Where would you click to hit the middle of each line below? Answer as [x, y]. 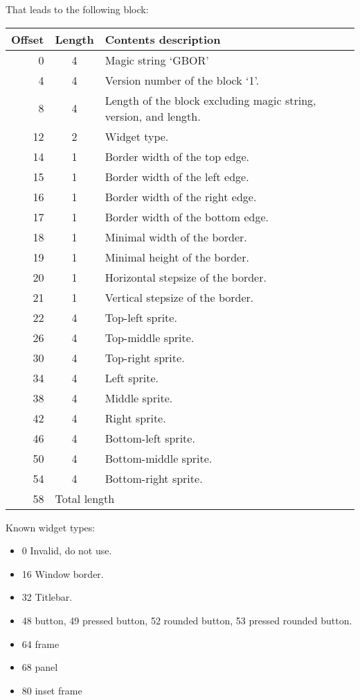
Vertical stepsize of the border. [179, 297]
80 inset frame [52, 690]
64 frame [40, 643]
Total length [85, 498]
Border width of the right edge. [181, 196]
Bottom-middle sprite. [159, 458]
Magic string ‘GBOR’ [157, 60]
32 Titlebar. [47, 597]
